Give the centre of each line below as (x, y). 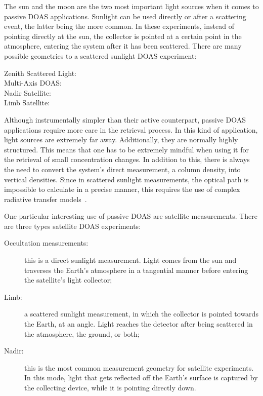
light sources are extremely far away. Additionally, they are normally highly (121, 140)
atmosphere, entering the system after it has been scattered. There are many (123, 46)
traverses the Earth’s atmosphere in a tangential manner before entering (136, 270)
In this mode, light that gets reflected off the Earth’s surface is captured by (141, 378)
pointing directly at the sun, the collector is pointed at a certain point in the (123, 36)
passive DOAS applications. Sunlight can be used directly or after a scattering (125, 16)
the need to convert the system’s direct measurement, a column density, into (122, 169)
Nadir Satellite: (28, 92)
